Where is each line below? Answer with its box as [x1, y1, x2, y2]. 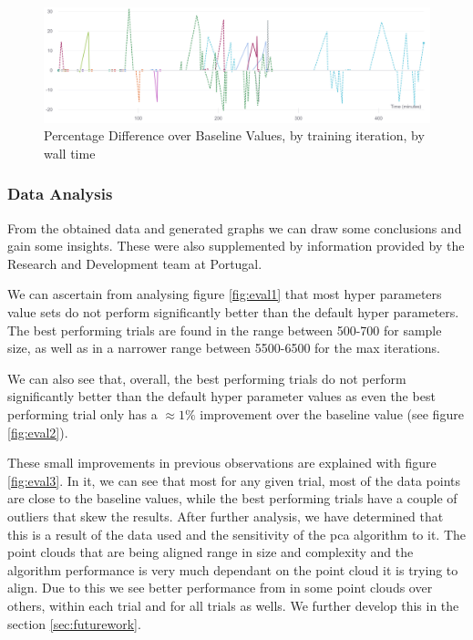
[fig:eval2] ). [7, 422, 68, 441]
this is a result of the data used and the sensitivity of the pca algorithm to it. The [7, 524, 467, 543]
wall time [44, 143, 96, 162]
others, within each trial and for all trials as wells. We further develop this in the [7, 595, 459, 614]
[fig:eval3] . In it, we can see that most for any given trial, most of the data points [7, 470, 460, 490]
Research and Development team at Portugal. [7, 253, 262, 273]
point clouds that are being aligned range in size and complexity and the [7, 542, 414, 562]
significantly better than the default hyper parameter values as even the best [7, 387, 436, 406]
